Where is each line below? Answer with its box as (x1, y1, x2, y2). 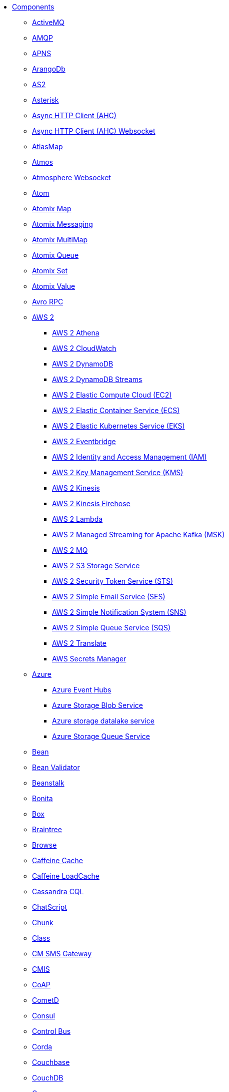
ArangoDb (32, 65, 65, 73)
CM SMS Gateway (32, 949, 91, 958)
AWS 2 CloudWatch (52, 344, 116, 352)
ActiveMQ (32, 18, 64, 27)
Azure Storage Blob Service (52, 701, 143, 709)
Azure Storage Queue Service (52, 732, 150, 741)
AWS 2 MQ (52, 546, 88, 554)
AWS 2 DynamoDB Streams (52, 375, 142, 384)
